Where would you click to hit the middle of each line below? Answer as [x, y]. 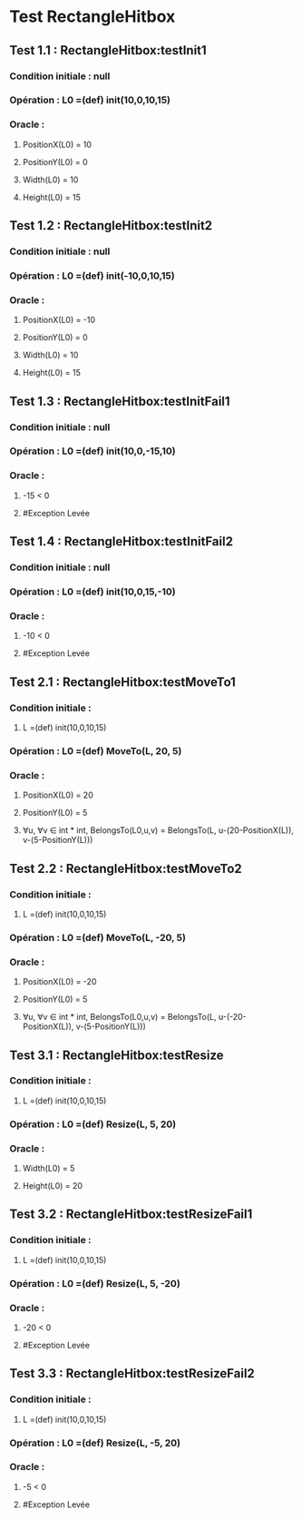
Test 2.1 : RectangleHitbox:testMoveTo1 [122, 682]
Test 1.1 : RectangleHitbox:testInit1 [108, 50]
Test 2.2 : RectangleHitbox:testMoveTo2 [126, 868]
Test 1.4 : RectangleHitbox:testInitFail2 [122, 542]
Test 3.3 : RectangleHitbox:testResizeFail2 [132, 1373]
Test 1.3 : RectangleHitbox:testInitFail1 [120, 401]
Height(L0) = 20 [53, 1186]
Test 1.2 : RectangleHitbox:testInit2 [111, 225]
